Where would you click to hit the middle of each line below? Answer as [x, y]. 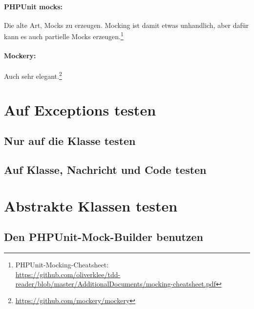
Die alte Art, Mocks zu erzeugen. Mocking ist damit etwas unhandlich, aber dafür [127, 25]
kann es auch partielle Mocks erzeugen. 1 [64, 36]
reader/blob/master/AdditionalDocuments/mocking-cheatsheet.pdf [116, 284]
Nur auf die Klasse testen [70, 141]
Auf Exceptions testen [80, 109]
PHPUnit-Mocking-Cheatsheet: [62, 265]
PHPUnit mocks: [33, 6]
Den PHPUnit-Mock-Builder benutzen [104, 237]
